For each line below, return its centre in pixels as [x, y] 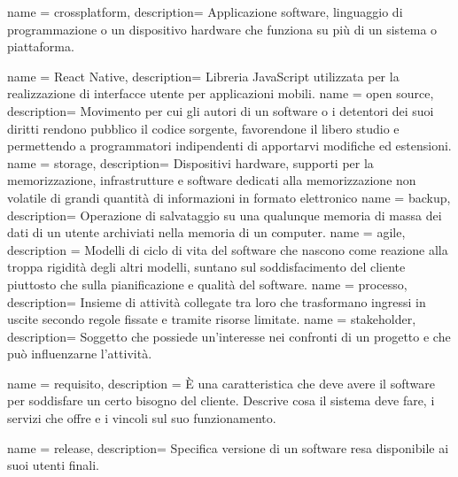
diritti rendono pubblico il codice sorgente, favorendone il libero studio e [203, 128]
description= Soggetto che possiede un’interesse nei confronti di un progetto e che [229, 336]
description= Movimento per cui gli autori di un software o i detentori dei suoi [221, 110]
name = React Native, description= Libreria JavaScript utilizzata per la [203, 76]
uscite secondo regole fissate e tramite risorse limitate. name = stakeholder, [212, 319]
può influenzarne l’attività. [80, 354]
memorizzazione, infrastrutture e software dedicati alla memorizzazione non [212, 180]
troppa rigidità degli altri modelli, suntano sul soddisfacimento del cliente [206, 267]
